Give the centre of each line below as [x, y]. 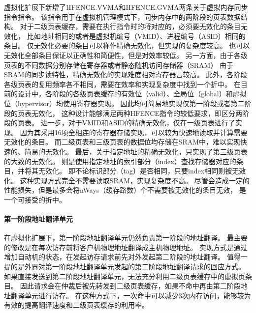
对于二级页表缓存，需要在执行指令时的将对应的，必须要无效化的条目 [130, 26]
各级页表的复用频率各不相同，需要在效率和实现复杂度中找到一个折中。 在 [122, 84]
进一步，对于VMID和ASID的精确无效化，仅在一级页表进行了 [138, 123]
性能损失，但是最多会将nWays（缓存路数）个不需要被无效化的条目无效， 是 [125, 190]
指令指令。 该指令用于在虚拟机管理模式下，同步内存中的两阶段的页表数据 [122, 16]
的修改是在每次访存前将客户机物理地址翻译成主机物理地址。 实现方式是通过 [126, 247]
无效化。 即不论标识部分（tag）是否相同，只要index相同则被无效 [142, 171]
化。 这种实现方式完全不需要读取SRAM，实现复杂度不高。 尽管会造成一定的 [127, 180]
